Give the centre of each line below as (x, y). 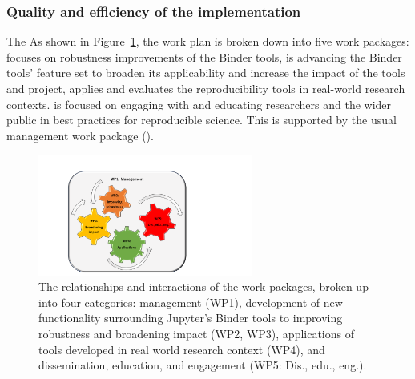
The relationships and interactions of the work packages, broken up (203, 286)
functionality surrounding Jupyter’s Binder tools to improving (191, 318)
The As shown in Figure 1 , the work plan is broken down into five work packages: (208, 41)
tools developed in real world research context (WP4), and (182, 349)
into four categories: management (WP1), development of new (191, 302)
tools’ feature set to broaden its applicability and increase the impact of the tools (206, 73)
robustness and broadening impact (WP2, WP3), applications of (197, 333)
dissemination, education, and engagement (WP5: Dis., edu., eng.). (203, 365)
